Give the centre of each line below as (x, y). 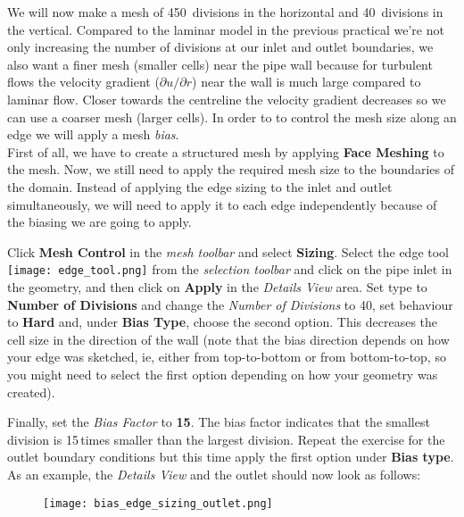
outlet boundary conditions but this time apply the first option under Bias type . (231, 457)
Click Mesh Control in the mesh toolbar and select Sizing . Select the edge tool (228, 251)
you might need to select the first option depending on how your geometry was (223, 374)
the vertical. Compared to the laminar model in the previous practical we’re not (226, 29)
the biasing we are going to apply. (99, 222)
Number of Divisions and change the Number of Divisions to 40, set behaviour (230, 304)
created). (31, 392)
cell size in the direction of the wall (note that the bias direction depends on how (228, 339)
